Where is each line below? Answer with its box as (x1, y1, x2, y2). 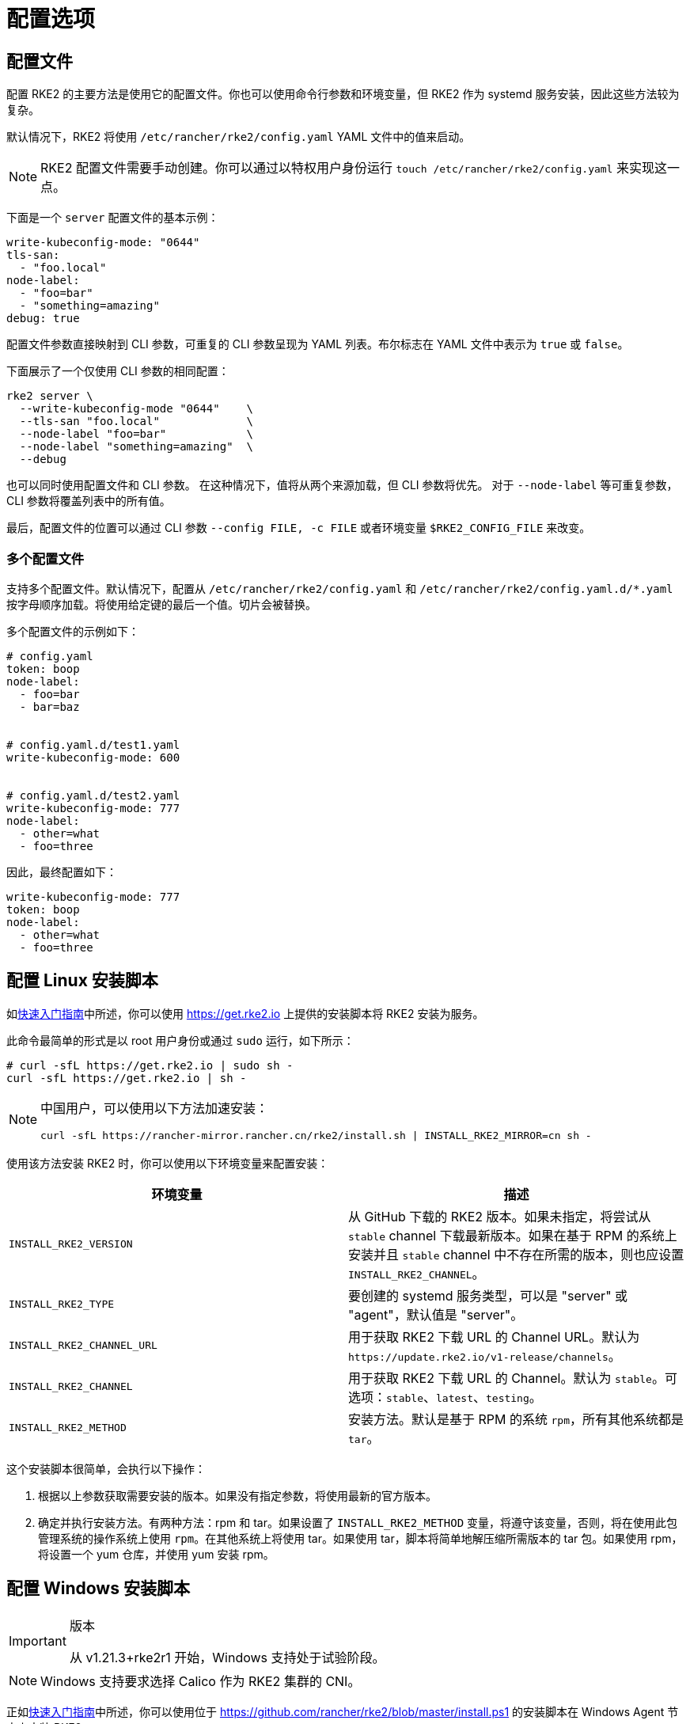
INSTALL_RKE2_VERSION (9, 1238, 133, 1251)
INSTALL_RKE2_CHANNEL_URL (9, 1339, 157, 1352)
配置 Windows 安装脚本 (6, 1578, 190, 1599)
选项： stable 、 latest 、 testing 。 (348, 1388, 542, 1405)
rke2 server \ (6, 389, 93, 403)
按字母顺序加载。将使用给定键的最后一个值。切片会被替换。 (6, 597, 317, 611)
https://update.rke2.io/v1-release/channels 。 (348, 1347, 621, 1364)
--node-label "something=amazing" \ (19, 440, 253, 454)
